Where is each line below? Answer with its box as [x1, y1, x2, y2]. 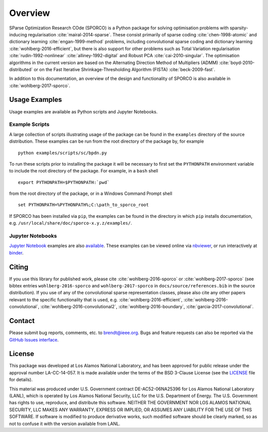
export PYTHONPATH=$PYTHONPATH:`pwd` [18, 179, 110, 185]
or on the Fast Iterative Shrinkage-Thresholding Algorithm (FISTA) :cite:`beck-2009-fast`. [34, 66, 215, 72]
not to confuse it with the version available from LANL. [9, 421, 121, 427]
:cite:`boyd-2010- [219, 60, 255, 66]
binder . [9, 250, 24, 256]
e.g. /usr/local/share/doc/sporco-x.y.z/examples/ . [9, 220, 133, 226]
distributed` [9, 66, 33, 72]
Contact [9, 317, 35, 325]
